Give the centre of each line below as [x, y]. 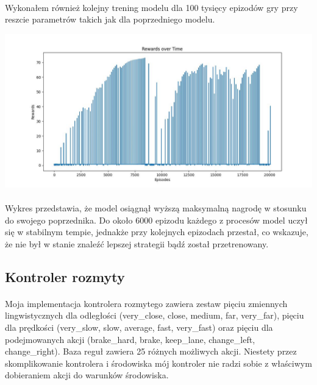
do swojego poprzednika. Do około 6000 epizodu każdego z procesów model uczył [156, 220]
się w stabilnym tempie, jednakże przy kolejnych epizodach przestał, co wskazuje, [157, 232]
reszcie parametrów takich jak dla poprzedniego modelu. [110, 19]
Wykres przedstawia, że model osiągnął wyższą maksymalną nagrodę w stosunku [156, 207]
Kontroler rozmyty [65, 276]
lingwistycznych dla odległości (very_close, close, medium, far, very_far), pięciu [155, 315]
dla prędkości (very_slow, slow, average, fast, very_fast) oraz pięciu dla [139, 327]
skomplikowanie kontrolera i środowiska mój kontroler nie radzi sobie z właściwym [158, 363]
